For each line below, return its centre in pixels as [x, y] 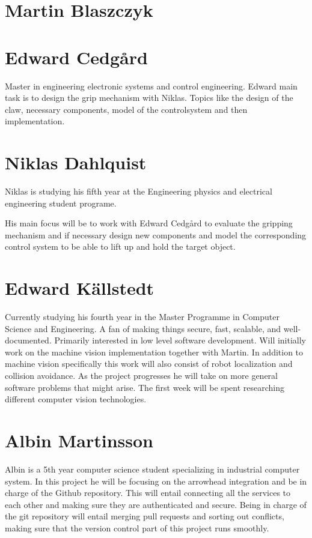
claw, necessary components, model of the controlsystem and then [126, 109]
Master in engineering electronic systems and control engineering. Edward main [151, 86]
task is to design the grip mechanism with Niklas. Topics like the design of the [149, 98]
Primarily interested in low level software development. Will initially [180, 340]
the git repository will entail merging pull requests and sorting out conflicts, [145, 516]
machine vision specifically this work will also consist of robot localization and [149, 364]
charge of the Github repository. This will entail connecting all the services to [148, 493]
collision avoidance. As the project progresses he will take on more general [141, 376]
